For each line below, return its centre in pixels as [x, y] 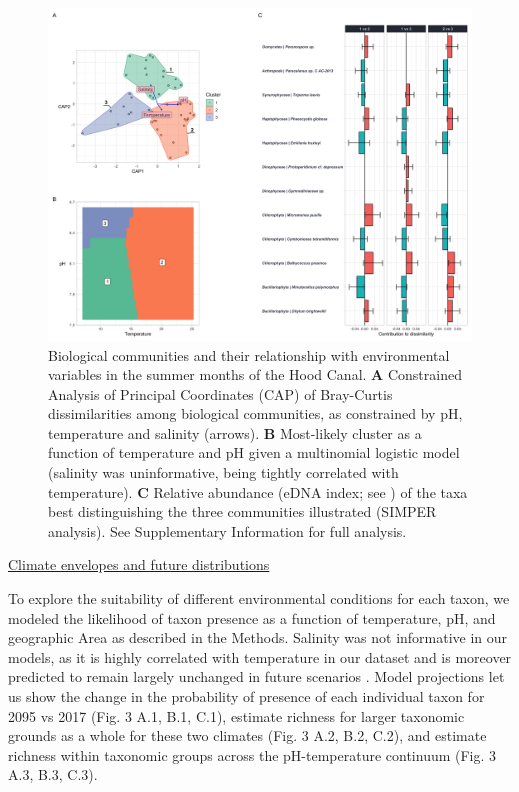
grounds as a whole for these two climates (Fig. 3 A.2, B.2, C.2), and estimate [247, 735]
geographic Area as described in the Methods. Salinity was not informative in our [258, 637]
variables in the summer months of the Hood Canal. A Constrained [255, 374]
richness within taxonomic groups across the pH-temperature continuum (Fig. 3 [252, 754]
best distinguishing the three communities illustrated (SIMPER [242, 511]
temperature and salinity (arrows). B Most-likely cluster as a [235, 432]
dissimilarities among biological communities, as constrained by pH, [255, 413]
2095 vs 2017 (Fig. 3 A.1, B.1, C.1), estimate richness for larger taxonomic [236, 715]
